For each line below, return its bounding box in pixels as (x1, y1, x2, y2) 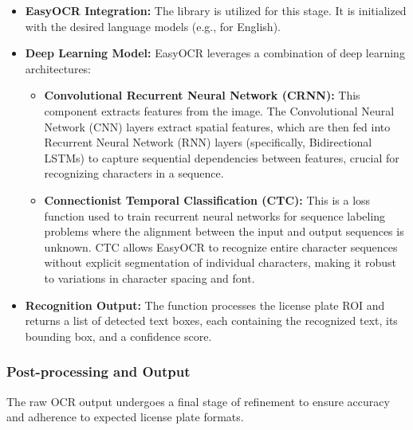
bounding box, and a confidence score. (25, 327, 212, 344)
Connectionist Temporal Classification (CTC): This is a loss (44, 191, 371, 208)
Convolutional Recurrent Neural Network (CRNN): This (44, 87, 360, 104)
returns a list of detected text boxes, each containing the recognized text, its (25, 312, 398, 329)
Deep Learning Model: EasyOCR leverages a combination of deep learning (25, 45, 405, 61)
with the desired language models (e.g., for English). (25, 18, 281, 34)
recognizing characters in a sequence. (44, 165, 224, 182)
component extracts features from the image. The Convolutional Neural (44, 102, 395, 119)
